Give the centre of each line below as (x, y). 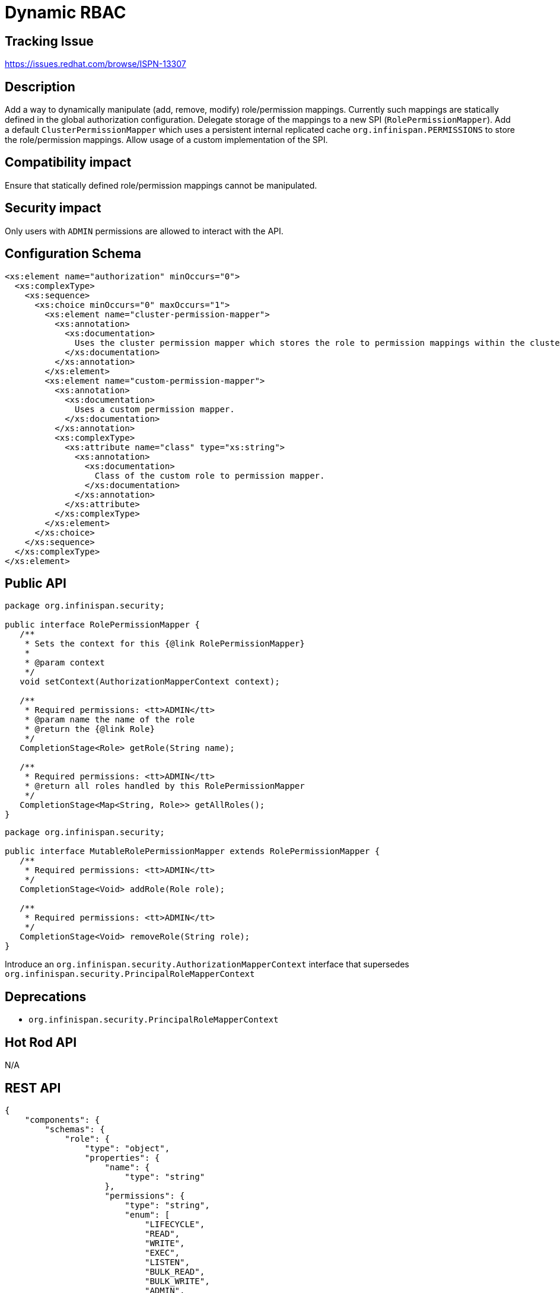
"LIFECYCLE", (175, 1224)
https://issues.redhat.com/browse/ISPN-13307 (96, 64)
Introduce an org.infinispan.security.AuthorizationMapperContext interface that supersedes (207, 964)
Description (40, 87)
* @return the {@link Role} (90, 729)
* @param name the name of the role (110, 720)
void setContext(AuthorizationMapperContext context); (150, 682)
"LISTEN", (167, 1262)
